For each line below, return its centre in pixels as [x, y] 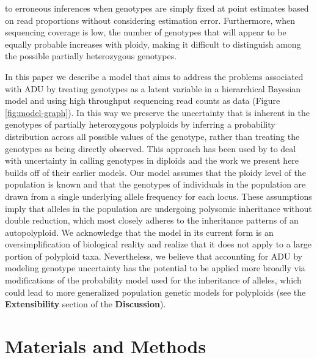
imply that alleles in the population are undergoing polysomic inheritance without [158, 208]
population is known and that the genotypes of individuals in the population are [155, 184]
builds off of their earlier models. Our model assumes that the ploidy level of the [155, 172]
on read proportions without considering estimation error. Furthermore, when [150, 20]
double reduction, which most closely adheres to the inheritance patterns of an [152, 220]
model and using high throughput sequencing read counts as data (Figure [143, 100]
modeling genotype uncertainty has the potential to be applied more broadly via [155, 268]
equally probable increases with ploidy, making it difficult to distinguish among [153, 44]
